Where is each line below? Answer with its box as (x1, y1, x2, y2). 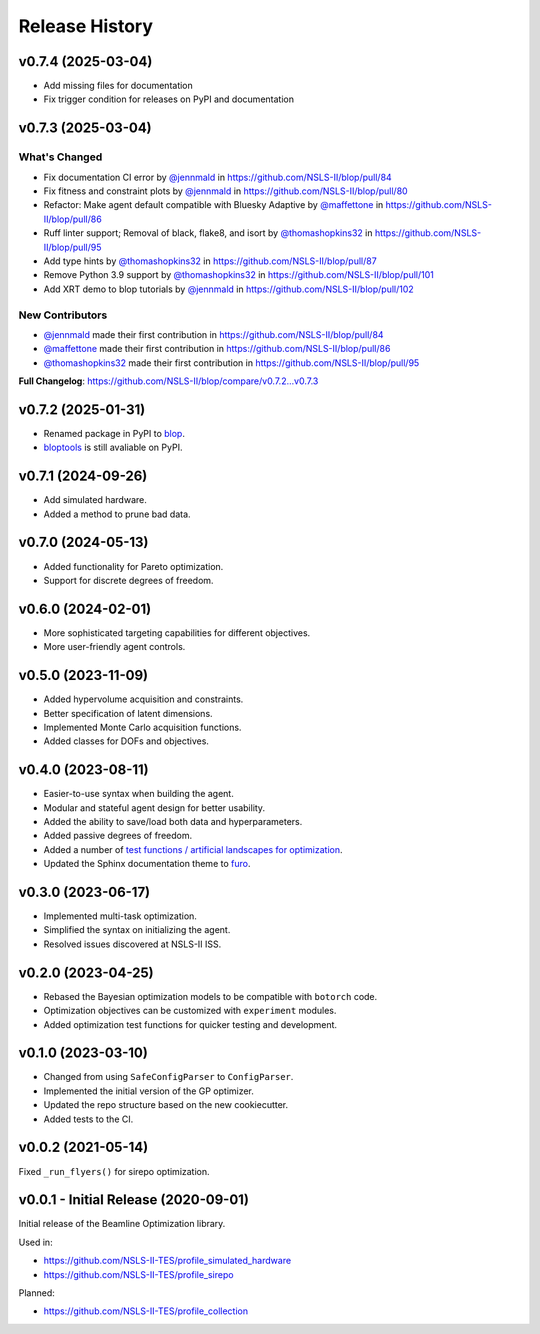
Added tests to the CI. (43, 1113, 134, 1125)
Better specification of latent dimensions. (43, 707, 214, 719)
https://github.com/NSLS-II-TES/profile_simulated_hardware (43, 1255, 292, 1267)
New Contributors (18, 308, 108, 322)
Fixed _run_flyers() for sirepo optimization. (18, 1165, 210, 1177)
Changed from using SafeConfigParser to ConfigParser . (43, 1071, 294, 1083)
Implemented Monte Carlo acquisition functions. (43, 721, 242, 733)
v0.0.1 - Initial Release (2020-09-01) (18, 1191, 250, 1209)
